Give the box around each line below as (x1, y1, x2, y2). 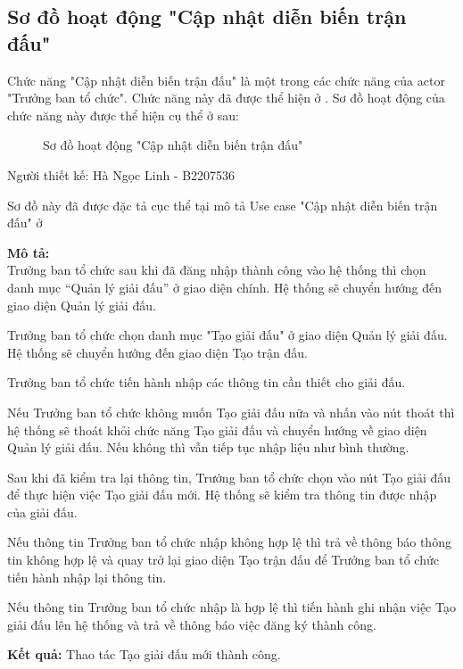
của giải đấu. (7, 502, 78, 521)
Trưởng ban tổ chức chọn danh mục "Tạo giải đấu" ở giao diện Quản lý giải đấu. (7, 326, 448, 344)
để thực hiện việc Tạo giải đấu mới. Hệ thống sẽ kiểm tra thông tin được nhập (7, 485, 437, 504)
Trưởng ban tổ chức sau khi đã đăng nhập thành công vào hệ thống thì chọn (7, 260, 426, 279)
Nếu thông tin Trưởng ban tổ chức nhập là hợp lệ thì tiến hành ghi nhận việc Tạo (7, 598, 456, 616)
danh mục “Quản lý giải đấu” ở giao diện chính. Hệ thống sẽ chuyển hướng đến (7, 277, 442, 296)
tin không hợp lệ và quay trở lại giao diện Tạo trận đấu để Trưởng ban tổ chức (7, 550, 439, 569)
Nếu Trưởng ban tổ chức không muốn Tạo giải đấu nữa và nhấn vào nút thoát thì (7, 402, 455, 421)
